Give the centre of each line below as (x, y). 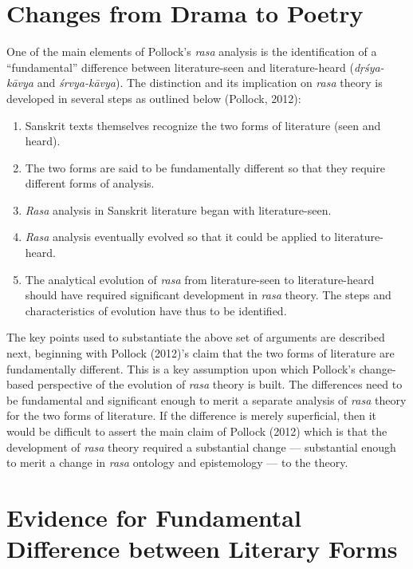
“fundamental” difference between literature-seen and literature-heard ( (180, 67)
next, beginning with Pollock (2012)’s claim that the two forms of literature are (201, 353)
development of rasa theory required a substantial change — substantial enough (201, 447)
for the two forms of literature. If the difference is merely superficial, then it (192, 415)
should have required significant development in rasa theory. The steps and (208, 295)
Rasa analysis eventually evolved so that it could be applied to (178, 237)
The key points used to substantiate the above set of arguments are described (196, 337)
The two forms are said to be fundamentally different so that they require (205, 167)
